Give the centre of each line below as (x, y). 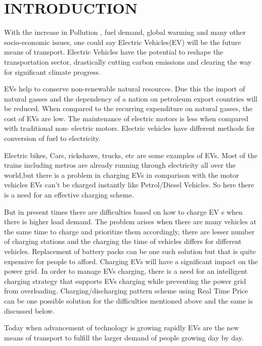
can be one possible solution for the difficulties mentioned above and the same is (129, 300)
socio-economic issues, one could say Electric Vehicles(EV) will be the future (123, 42)
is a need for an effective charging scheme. (69, 195)
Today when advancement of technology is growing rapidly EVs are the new (122, 328)
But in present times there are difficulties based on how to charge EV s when (123, 211)
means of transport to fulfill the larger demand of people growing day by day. (124, 337)
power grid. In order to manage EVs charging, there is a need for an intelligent (126, 271)
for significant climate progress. (52, 71)
